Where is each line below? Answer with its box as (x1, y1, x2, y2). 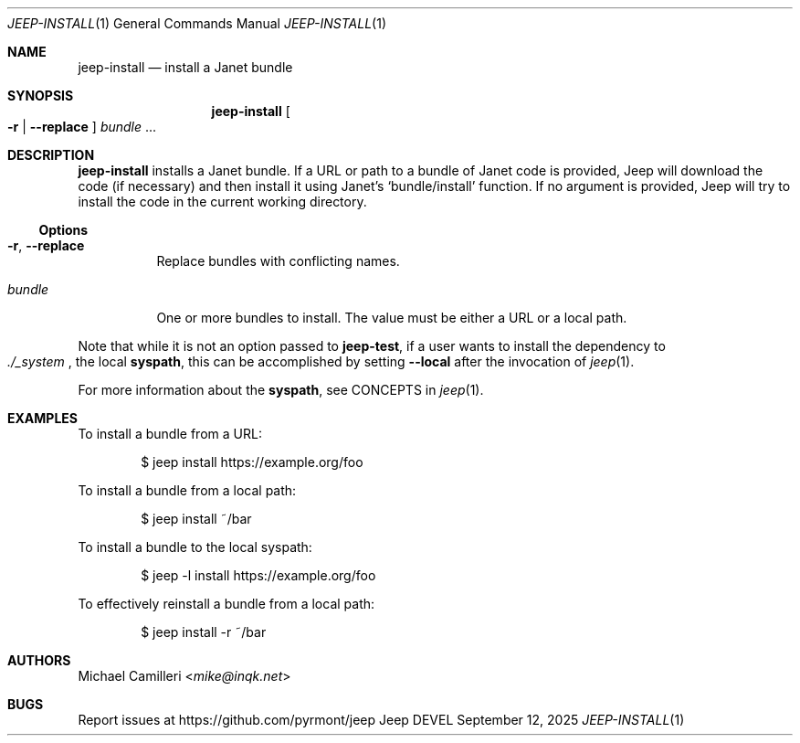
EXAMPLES (7, 410, 78, 426)
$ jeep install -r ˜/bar (141, 624, 267, 640)
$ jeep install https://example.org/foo (141, 454, 363, 470)
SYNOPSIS (7, 88, 74, 103)
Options (38, 222, 89, 238)
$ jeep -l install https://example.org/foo (141, 568, 376, 583)
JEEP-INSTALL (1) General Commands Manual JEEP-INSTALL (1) (7, 16, 387, 31)
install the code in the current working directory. (78, 194, 367, 209)
